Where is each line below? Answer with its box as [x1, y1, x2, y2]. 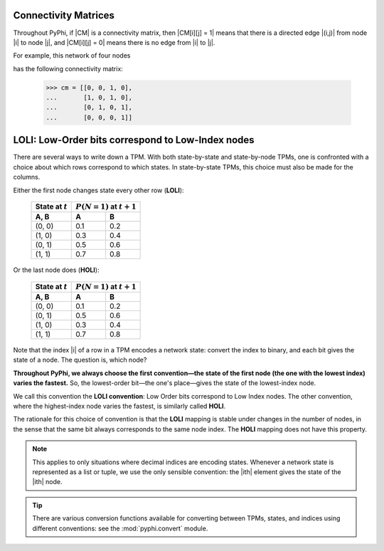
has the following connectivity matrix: [13, 64, 124, 73]
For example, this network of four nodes [13, 51, 131, 60]
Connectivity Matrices [13, 9, 115, 21]
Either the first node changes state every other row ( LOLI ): [13, 186, 184, 194]
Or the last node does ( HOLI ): [13, 266, 100, 274]
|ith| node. [32, 478, 63, 486]
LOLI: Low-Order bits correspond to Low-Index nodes [13, 134, 255, 146]
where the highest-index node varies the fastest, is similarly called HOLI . [13, 402, 226, 411]
